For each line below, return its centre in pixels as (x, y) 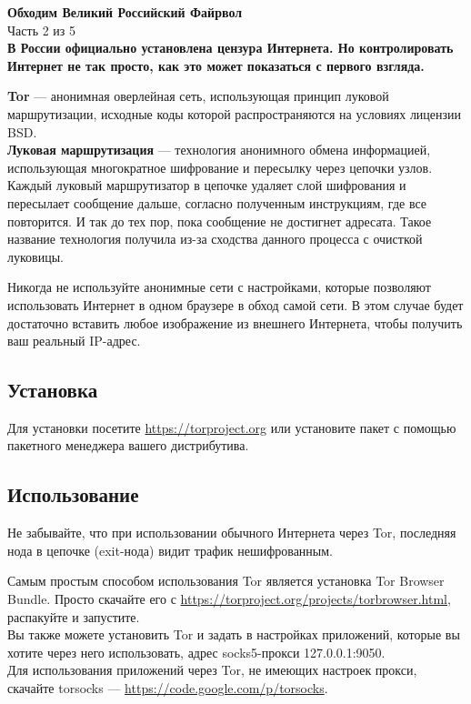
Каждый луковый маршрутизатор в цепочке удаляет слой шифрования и (207, 185)
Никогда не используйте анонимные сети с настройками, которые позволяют (219, 287)
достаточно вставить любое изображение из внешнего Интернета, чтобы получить (235, 322)
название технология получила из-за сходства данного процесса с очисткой (215, 239)
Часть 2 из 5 (42, 30)
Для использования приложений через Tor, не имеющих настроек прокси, (212, 670)
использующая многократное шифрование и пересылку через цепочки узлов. (220, 167)
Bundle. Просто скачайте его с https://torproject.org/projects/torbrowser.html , (229, 599)
